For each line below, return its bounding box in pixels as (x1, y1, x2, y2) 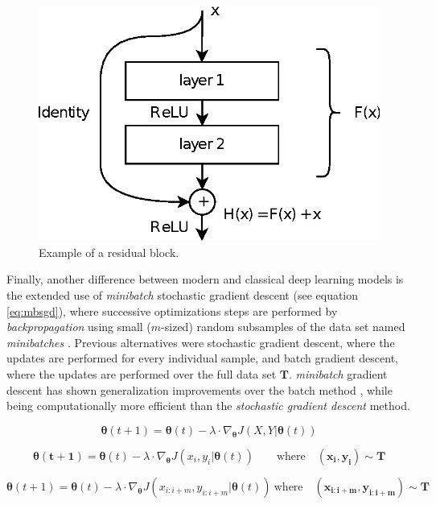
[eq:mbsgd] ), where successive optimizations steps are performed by (6, 302, 338, 319)
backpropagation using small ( (6, 318, 151, 335)
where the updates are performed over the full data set (6, 365, 277, 382)
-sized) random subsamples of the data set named (161, 318, 405, 335)
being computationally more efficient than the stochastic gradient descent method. (6, 397, 410, 414)
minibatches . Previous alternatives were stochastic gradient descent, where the (6, 333, 395, 350)
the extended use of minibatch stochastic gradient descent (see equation (6, 286, 359, 303)
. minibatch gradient (289, 365, 388, 382)
